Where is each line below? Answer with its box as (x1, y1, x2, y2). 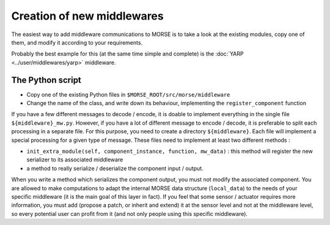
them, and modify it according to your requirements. (11, 39, 143, 46)
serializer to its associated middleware (26, 156, 123, 163)
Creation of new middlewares (11, 9, 164, 23)
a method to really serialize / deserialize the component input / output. (26, 164, 204, 172)
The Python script (11, 75, 82, 85)
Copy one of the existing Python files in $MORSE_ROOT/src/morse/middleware (26, 90, 230, 98)
